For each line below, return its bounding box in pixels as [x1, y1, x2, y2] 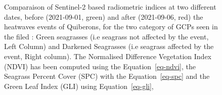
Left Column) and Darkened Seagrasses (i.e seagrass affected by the [4, 41, 214, 52]
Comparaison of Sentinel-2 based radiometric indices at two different [4, 2, 216, 12]
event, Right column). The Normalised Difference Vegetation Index [4, 51, 212, 61]
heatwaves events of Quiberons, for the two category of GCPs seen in [4, 21, 218, 32]
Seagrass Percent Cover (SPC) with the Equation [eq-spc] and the [4, 71, 210, 81]
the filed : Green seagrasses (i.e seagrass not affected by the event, [4, 31, 209, 41]
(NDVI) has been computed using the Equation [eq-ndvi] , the [4, 61, 196, 71]
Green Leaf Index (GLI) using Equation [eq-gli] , [4, 80, 154, 91]
